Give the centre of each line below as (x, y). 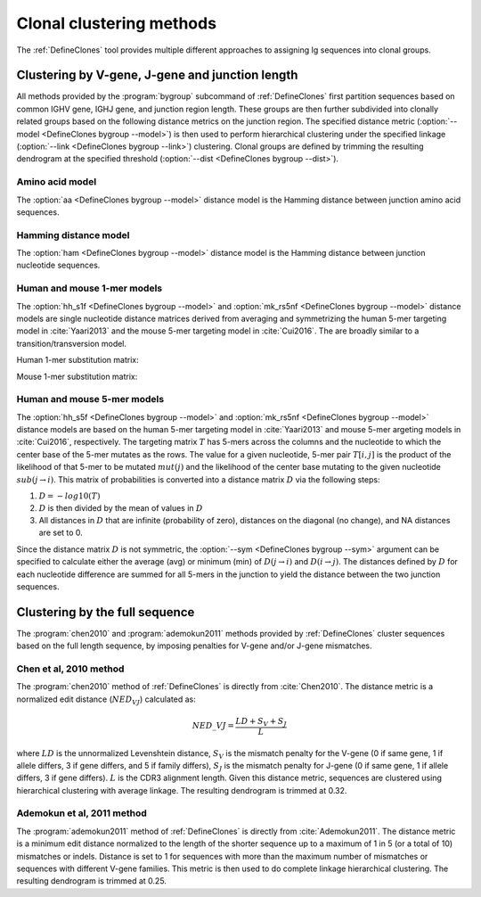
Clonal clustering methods (117, 23)
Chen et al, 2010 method (70, 669)
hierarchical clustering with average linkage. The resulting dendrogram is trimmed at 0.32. (182, 790)
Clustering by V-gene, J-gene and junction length (157, 75)
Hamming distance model (73, 235)
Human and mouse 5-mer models (90, 399)
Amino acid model (57, 182)
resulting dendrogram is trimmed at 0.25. (91, 881)
